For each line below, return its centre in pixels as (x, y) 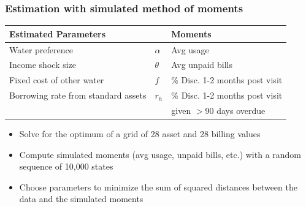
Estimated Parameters (58, 33)
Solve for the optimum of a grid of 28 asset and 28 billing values (140, 134)
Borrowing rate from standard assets (78, 95)
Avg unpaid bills (202, 65)
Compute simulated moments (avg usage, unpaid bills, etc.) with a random (160, 154)
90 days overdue (235, 110)
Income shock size (43, 65)
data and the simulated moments (81, 199)
